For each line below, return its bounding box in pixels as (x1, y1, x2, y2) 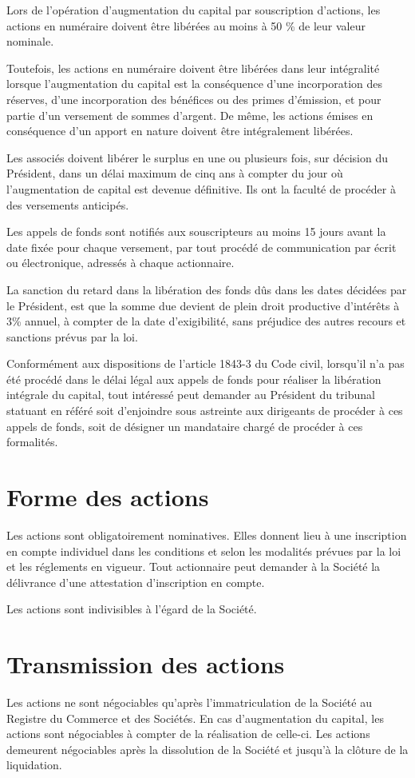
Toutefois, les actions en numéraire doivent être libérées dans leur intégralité (6, 59, 380, 76)
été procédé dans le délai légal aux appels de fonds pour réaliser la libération (6, 370, 381, 387)
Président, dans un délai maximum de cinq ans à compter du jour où (6, 165, 343, 182)
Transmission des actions (6, 648, 285, 680)
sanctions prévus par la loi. (6, 328, 138, 345)
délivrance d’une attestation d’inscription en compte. (6, 573, 265, 590)
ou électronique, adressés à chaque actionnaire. (6, 254, 235, 271)
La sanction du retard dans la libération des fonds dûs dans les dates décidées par (6, 281, 407, 297)
